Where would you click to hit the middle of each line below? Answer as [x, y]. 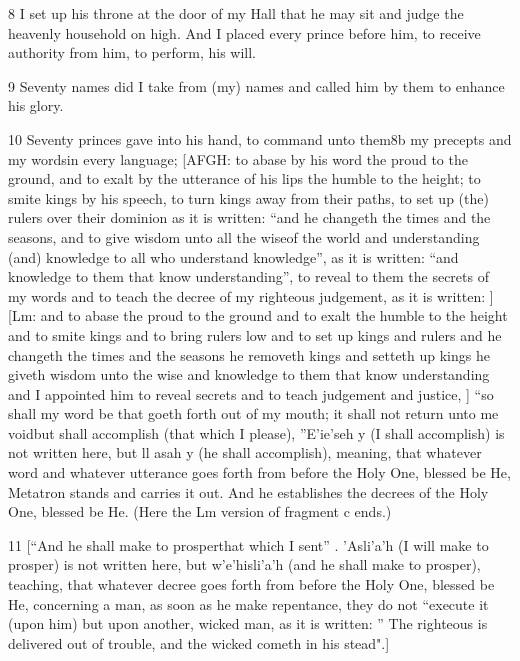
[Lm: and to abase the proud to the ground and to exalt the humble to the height [258, 315]
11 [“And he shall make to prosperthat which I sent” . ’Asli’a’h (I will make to [248, 544]
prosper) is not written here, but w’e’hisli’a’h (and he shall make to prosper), [244, 564]
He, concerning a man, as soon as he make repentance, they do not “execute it [248, 603]
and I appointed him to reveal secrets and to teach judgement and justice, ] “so [251, 393]
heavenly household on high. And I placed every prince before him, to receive [244, 32]
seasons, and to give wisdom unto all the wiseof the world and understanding [244, 236]
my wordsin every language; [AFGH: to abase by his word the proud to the [238, 158]
